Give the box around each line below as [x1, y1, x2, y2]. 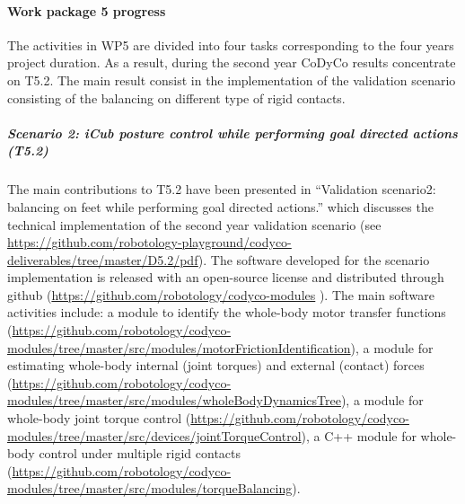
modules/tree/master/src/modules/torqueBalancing [7, 479, 293, 498]
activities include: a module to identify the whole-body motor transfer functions [7, 303, 446, 322]
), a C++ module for [301, 426, 417, 445]
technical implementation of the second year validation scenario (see [7, 215, 382, 234]
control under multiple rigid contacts [39, 444, 241, 463]
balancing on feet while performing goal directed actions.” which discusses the [7, 197, 434, 216]
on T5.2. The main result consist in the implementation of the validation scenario [7, 70, 456, 89]
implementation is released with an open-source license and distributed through [7, 268, 444, 287]
